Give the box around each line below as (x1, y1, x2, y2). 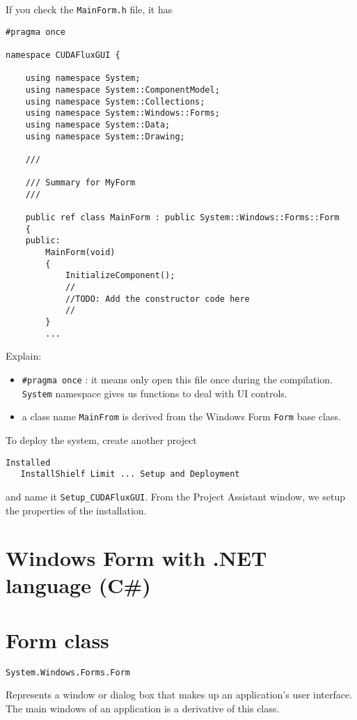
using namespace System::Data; (25, 119, 170, 130)
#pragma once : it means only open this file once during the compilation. (22, 372, 333, 386)
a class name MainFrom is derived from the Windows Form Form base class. (22, 409, 341, 424)
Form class (6, 625, 109, 654)
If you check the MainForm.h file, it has (6, 2, 173, 16)
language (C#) (6, 571, 151, 599)
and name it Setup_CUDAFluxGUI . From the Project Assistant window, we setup (6, 489, 346, 503)
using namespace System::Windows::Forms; (25, 108, 220, 118)
